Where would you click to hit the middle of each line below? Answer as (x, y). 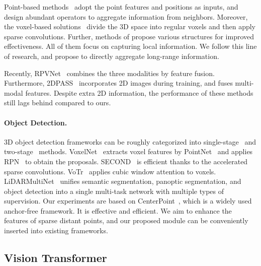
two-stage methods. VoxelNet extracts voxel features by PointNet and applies (128, 151)
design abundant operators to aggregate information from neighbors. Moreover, (126, 16)
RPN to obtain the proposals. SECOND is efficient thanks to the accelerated (126, 161)
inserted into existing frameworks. (56, 230)
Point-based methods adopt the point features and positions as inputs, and (121, 7)
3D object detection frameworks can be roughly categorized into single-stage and (130, 141)
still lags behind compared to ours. (58, 103)
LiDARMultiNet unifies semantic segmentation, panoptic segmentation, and (123, 181)
